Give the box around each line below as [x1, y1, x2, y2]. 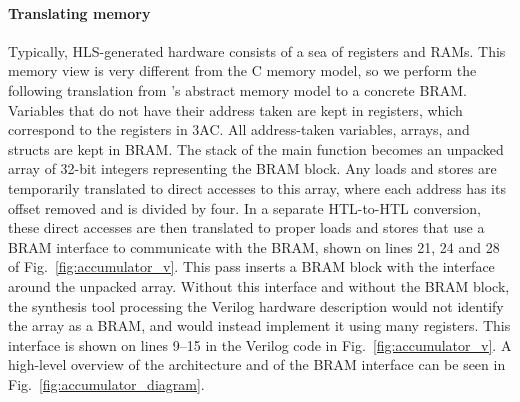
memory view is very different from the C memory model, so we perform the [8, 60, 477, 81]
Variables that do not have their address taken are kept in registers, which [8, 99, 463, 120]
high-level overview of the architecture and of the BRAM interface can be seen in [8, 354, 506, 375]
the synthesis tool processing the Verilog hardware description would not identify [8, 295, 504, 316]
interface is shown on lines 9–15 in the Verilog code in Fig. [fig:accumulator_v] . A [8, 334, 512, 355]
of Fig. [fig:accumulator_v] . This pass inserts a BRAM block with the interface [8, 256, 495, 277]
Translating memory [8, 2, 151, 23]
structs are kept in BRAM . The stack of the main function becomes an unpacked [8, 138, 504, 159]
